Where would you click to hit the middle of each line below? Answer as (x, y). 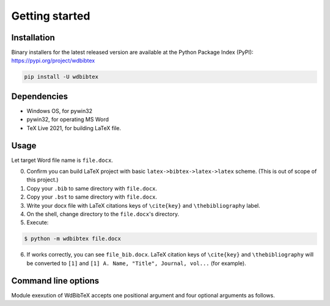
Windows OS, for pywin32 (60, 111)
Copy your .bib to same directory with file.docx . (92, 188)
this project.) (42, 180)
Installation (33, 38)
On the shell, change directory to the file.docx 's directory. (103, 214)
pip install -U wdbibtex (61, 77)
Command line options (55, 281)
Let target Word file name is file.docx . (62, 160)
